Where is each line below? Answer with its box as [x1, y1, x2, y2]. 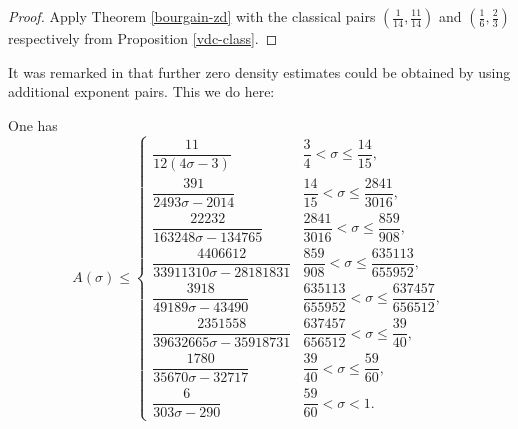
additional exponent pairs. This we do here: [8, 81, 275, 102]
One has [8, 114, 58, 135]
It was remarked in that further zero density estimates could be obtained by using [8, 61, 511, 82]
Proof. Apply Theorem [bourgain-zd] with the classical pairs [8, 6, 376, 26]
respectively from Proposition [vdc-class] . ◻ [8, 28, 278, 48]
